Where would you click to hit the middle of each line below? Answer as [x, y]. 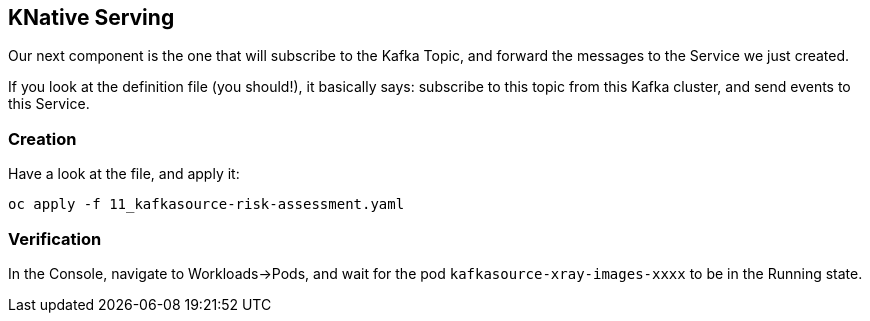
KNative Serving [91, 17]
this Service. [49, 104]
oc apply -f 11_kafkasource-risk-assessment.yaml [206, 204]
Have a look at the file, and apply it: [124, 174]
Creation [42, 138]
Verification [55, 238]
